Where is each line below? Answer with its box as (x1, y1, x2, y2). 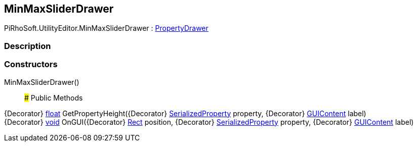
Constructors (4, 59, 58, 70)
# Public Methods (24, 93, 83, 102)
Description (4, 40, 51, 51)
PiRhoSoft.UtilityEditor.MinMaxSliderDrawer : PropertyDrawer (4, 24, 209, 33)
